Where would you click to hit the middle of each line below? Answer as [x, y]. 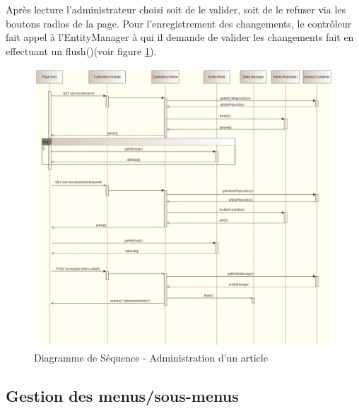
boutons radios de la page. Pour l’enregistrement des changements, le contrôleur [179, 23]
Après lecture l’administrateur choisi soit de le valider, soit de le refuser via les [176, 9]
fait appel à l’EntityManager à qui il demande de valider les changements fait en [180, 37]
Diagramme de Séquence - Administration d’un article [151, 357]
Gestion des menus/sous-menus [122, 395]
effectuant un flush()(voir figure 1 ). [81, 50]
